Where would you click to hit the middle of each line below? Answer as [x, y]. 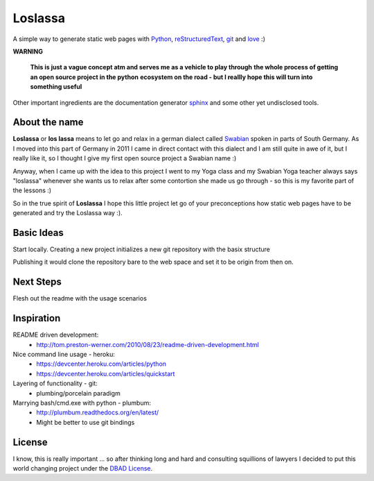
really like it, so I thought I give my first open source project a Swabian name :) [125, 158]
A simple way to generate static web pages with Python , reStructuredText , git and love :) [139, 39]
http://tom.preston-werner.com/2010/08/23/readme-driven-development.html [148, 344]
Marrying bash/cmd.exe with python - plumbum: [82, 403]
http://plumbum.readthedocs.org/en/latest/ [98, 412]
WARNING [28, 51]
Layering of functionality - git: [55, 383]
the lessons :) [32, 190]
